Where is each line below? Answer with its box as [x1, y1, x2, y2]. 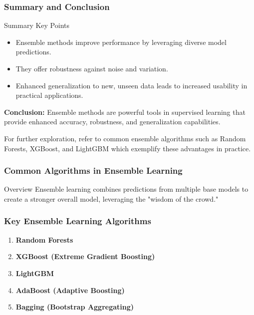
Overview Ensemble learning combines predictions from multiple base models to [4, 184, 249, 194]
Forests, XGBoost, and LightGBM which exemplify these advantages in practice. [4, 143, 251, 153]
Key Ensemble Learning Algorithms [4, 215, 151, 227]
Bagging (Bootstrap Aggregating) [15, 302, 134, 312]
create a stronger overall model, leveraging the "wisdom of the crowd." [4, 193, 219, 204]
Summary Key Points [4, 20, 69, 30]
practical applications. [15, 90, 83, 100]
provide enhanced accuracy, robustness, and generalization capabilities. [4, 116, 221, 127]
